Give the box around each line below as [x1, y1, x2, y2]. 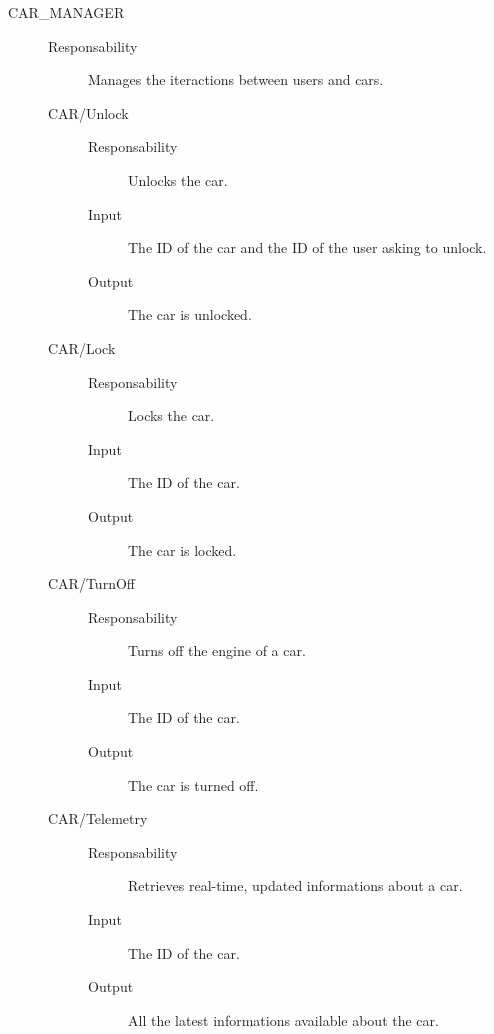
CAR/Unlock [48, 102, 129, 123]
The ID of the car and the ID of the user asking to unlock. [128, 237, 487, 258]
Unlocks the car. [128, 169, 228, 190]
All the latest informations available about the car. [128, 1009, 439, 1030]
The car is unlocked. [128, 304, 252, 325]
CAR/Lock [48, 337, 116, 358]
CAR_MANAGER [8, 2, 125, 22]
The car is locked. [128, 539, 237, 560]
